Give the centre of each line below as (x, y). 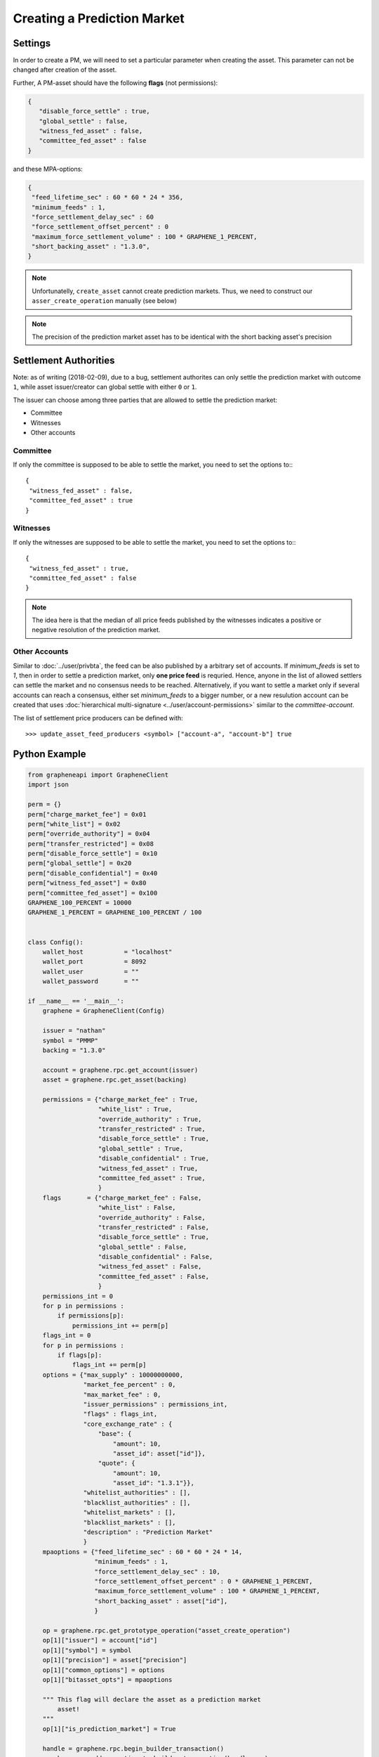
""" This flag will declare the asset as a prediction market (152, 1699)
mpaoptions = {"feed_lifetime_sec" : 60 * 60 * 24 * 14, (142, 1552)
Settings (32, 43)
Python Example (50, 754)
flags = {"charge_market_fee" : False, (122, 1198)
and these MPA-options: (48, 169)
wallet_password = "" (91, 981)
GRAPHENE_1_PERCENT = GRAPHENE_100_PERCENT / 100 (115, 913)
